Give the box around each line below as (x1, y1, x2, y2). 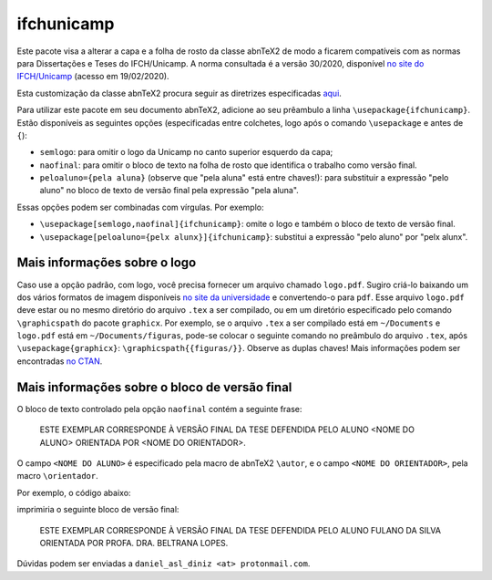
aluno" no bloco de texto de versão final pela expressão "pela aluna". (39, 185, 300, 196)
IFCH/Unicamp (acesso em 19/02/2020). (16, 71, 169, 82)
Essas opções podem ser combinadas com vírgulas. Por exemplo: (16, 202, 264, 212)
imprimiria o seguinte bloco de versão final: (16, 504, 179, 515)
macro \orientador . (16, 471, 99, 482)
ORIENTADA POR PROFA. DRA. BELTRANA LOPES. (39, 537, 229, 548)
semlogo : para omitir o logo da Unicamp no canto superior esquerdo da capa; (39, 147, 333, 158)
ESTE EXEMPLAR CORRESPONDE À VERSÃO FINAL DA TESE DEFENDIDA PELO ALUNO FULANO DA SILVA (39, 524, 442, 535)
